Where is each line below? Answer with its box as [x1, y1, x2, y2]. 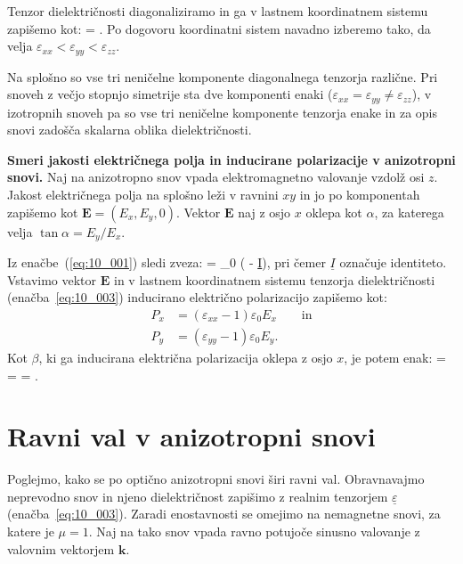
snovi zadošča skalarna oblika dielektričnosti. [7, 120, 252, 139]
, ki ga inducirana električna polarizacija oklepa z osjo [38, 347, 333, 366]
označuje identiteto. [339, 253, 447, 272]
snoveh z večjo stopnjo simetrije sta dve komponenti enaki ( [7, 85, 333, 103]
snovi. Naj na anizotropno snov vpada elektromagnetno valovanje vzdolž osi [7, 168, 425, 186]
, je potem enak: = [344, 347, 446, 366]
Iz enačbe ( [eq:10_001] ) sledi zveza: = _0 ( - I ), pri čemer [7, 253, 326, 272]
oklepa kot [305, 202, 362, 221]
